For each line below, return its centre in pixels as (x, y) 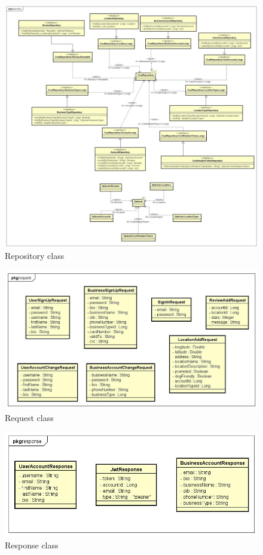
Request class (29, 417)
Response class (32, 545)
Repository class (35, 256)
